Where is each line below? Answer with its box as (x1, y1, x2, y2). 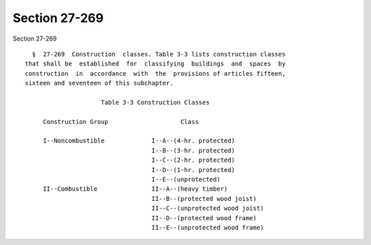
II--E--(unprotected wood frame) (151, 224, 265, 231)
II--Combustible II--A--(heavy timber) (43, 185, 228, 193)
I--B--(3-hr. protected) (151, 147, 235, 154)
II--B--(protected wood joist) (151, 195, 257, 202)
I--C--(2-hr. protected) (151, 156, 235, 164)
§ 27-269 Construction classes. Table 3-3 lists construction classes (32, 50, 286, 58)
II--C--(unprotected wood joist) (151, 204, 265, 213)
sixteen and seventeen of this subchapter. (25, 79, 174, 87)
